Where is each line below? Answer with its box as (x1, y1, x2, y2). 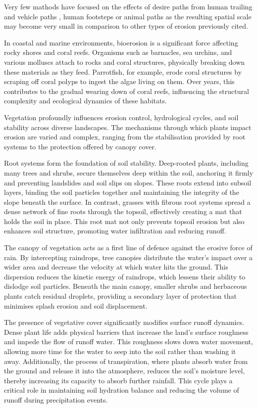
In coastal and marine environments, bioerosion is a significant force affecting (4, 37, 238, 47)
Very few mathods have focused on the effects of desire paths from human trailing (4, 1, 253, 11)
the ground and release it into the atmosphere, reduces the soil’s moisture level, (4, 365, 245, 376)
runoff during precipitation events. (4, 394, 108, 405)
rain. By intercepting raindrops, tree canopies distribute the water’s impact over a (4, 252, 253, 262)
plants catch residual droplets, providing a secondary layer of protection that (4, 291, 237, 301)
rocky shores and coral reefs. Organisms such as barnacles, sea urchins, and (4, 47, 232, 57)
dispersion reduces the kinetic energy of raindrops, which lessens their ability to (4, 271, 246, 281)
